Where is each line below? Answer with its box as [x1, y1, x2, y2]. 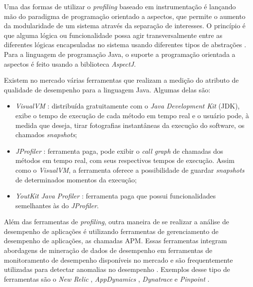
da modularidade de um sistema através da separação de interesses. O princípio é [4, 20, 246, 31]
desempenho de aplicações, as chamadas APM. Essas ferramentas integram [4, 235, 227, 246]
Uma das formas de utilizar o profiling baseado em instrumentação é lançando [4, 1, 236, 11]
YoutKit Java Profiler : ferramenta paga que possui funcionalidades [15, 191, 216, 201]
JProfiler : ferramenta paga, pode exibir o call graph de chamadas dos [15, 145, 223, 156]
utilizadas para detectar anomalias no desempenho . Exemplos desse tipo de [4, 264, 230, 274]
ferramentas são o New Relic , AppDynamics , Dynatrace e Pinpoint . [4, 273, 210, 284]
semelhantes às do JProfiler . [15, 200, 99, 210]
